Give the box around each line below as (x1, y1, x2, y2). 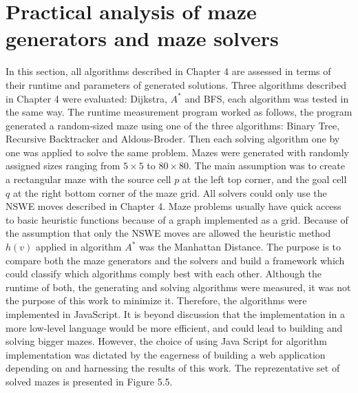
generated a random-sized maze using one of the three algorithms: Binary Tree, (6, 118, 340, 132)
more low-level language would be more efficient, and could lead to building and (6, 320, 343, 334)
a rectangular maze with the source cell (6, 172, 171, 187)
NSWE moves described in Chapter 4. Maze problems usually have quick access (6, 199, 341, 213)
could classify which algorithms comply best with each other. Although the (6, 266, 322, 281)
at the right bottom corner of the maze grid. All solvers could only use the (12, 185, 327, 200)
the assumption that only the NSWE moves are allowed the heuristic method (6, 226, 331, 240)
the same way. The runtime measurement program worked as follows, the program (6, 105, 352, 119)
